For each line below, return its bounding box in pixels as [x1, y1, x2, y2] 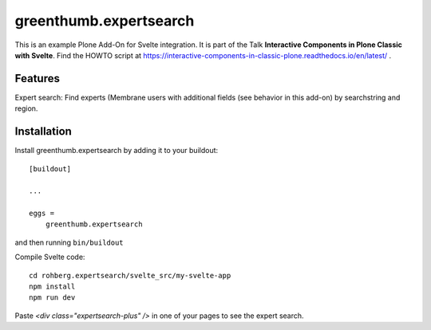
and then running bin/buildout [14, 238, 124, 247]
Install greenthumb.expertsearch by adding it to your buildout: [14, 146, 219, 155]
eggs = [29, 209, 55, 218]
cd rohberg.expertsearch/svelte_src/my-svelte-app [29, 271, 231, 280]
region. [14, 104, 38, 113]
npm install [29, 282, 76, 291]
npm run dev [29, 293, 76, 302]
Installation [14, 124, 72, 139]
